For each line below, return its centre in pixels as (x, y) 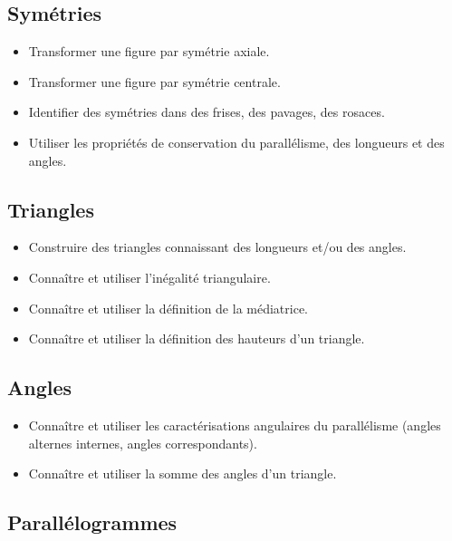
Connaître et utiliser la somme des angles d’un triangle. (183, 473)
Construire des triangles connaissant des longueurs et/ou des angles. (217, 247)
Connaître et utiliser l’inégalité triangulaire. (149, 277)
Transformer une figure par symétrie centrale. (154, 81)
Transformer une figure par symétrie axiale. (149, 51)
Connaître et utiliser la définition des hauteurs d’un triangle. (197, 338)
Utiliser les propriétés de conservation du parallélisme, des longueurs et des (236, 142)
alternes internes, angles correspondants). (143, 443)
